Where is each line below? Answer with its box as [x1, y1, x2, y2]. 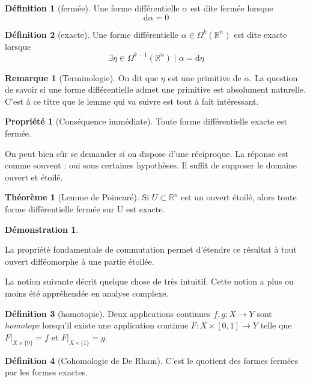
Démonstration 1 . [5, 223, 79, 235]
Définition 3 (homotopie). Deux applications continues [5, 307, 211, 319]
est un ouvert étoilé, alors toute [181, 191, 297, 203]
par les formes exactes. [5, 366, 88, 378]
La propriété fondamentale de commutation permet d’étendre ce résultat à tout [5, 243, 297, 256]
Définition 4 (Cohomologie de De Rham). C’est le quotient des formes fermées [5, 354, 298, 366]
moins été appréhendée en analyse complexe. [5, 287, 169, 299]
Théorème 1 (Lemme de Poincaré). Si [5, 191, 150, 203]
